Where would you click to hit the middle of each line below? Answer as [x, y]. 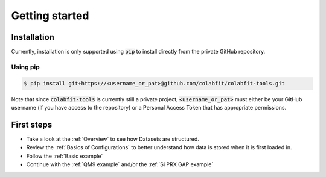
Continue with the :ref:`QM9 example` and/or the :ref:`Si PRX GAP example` [120, 164]
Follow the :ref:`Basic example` [65, 156]
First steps [32, 124]
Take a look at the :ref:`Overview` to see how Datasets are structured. [113, 139]
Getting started [50, 16]
